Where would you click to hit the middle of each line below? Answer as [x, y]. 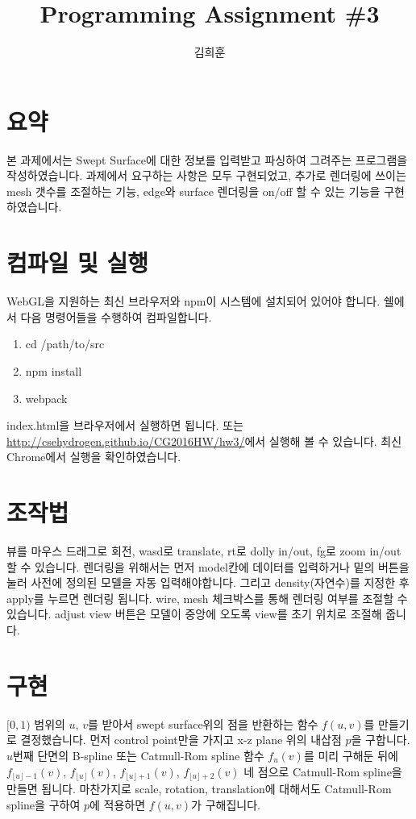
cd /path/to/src [65, 344]
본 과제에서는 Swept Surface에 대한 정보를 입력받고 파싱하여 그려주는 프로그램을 [207, 159]
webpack [46, 398]
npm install [54, 370]
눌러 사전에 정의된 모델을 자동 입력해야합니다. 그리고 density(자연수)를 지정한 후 [208, 582]
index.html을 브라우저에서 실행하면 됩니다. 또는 [125, 425]
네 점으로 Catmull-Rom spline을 [323, 771]
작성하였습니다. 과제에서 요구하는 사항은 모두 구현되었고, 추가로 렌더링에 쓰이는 [206, 175]
